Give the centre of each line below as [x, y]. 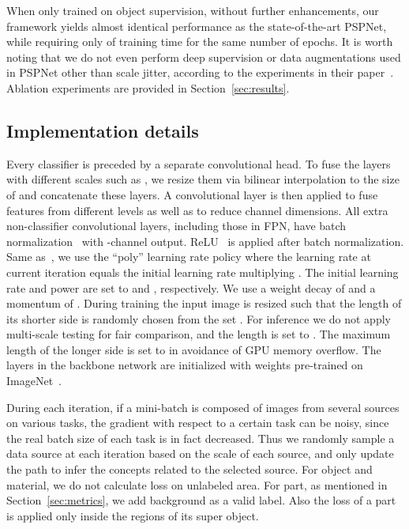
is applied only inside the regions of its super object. [133, 515]
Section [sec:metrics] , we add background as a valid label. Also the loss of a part [201, 500]
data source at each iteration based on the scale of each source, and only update [200, 453]
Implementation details [103, 130]
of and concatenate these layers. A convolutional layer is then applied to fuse [192, 194]
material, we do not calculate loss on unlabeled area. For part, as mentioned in [197, 484]
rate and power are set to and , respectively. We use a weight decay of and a [191, 287]
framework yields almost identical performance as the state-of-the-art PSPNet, [197, 26]
